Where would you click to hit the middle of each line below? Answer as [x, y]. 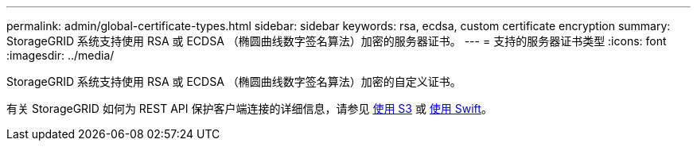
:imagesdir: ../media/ [60, 55]
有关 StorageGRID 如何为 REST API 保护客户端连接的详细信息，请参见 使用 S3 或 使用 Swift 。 [249, 108]
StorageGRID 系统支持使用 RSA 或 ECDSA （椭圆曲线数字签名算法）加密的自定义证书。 [234, 81]
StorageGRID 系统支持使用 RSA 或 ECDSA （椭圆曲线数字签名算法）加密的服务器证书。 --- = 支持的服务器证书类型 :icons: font [337, 41]
